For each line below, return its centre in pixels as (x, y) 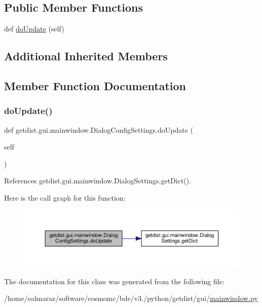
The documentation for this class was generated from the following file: (114, 281)
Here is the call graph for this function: (65, 197)
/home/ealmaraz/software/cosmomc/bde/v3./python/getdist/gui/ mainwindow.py (131, 298)
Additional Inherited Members (86, 56)
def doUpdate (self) (34, 29)
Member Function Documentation (95, 85)
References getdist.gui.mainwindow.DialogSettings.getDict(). (98, 181)
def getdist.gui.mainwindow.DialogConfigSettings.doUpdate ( (99, 129)
